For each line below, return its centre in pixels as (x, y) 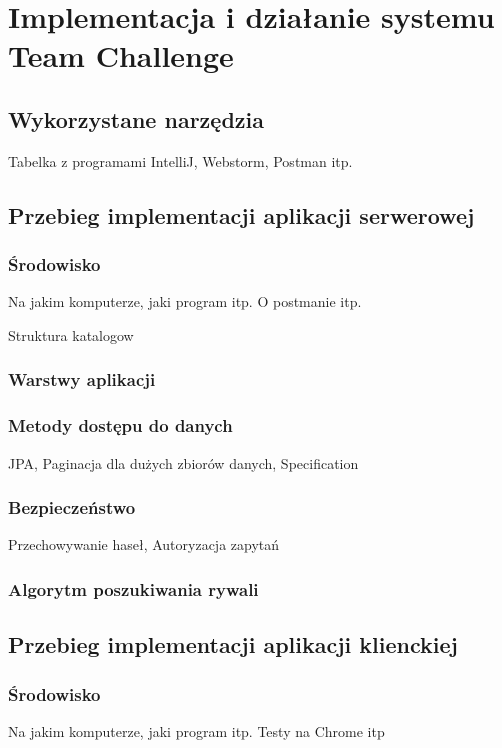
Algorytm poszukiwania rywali (133, 588)
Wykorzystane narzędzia (136, 118)
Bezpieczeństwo (72, 507)
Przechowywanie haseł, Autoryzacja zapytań (144, 544)
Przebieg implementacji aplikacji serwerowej (241, 214)
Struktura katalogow (71, 334)
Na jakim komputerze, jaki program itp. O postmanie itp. (185, 301)
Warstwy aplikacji (82, 379)
